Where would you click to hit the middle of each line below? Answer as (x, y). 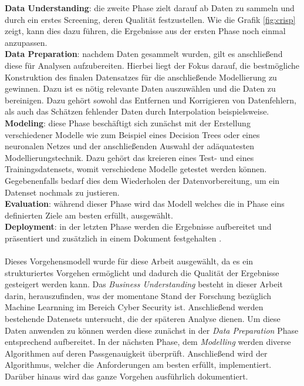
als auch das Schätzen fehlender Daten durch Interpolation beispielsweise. (137, 111)
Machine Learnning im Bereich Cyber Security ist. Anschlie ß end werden (134, 307)
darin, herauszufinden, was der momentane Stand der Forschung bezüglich (138, 295)
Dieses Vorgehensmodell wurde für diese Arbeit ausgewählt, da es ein (129, 261)
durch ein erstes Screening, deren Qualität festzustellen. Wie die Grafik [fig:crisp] (150, 19)
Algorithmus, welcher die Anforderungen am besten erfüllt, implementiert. (138, 365)
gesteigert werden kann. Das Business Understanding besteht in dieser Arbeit (144, 284)
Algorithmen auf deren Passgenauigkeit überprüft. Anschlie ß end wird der (136, 353)
